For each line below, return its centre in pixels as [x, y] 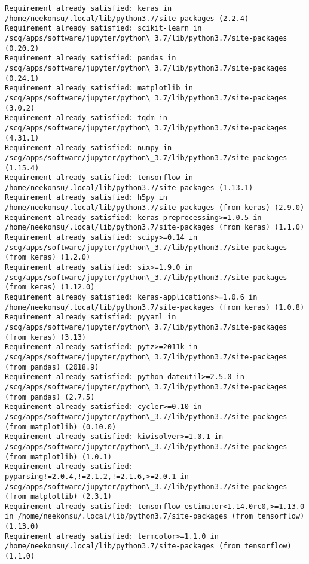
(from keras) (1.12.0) [50, 287]
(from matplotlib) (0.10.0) [61, 427]
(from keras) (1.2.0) [48, 257]
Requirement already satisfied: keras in [88, 8]
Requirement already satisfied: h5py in [86, 198]
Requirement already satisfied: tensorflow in [99, 178]
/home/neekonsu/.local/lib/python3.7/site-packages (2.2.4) [127, 18]
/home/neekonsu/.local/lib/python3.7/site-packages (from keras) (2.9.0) [155, 208]
